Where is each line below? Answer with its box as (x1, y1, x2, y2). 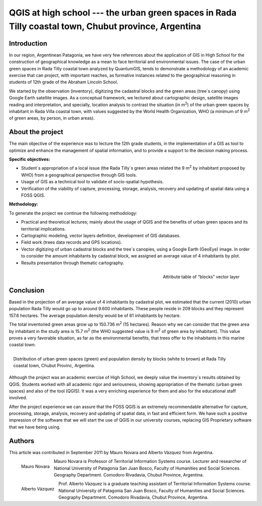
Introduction (9, 39, 48, 47)
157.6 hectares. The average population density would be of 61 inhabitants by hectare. (9, 313, 181, 318)
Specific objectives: (9, 157, 50, 162)
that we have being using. (9, 424, 61, 430)
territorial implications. (21, 226, 66, 232)
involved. (9, 395, 28, 401)
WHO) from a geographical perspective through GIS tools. (21, 172, 137, 178)
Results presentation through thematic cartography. (21, 260, 125, 266)
